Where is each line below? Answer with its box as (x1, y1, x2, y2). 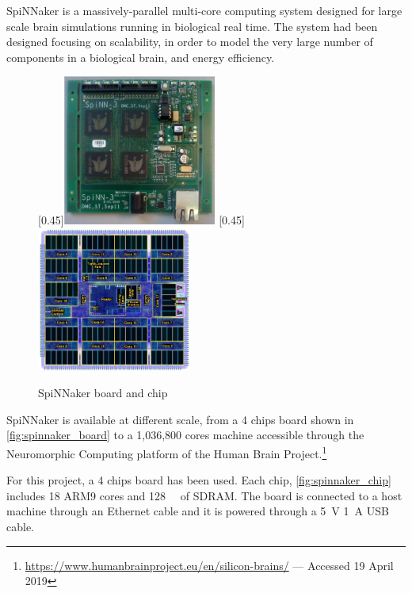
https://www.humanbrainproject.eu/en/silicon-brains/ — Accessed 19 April (25, 557, 394, 573)
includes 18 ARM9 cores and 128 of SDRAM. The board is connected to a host (6, 487, 402, 503)
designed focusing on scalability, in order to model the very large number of (6, 33, 373, 50)
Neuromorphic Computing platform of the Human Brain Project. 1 (6, 442, 327, 461)
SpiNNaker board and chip (38, 384, 168, 401)
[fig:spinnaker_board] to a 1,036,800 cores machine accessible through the (6, 427, 364, 443)
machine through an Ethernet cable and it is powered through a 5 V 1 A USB (6, 503, 389, 519)
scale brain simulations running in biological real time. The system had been (6, 17, 378, 34)
